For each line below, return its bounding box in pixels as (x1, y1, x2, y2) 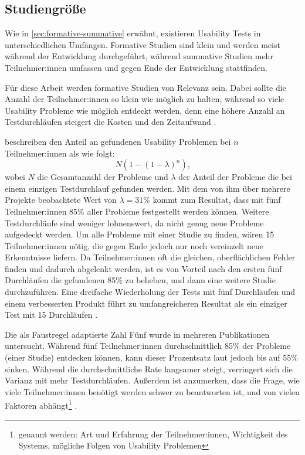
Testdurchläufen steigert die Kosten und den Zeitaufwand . (5, 116, 216, 128)
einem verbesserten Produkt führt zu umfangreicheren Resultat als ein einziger (5, 297, 287, 309)
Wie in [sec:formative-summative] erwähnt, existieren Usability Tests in (5, 27, 261, 39)
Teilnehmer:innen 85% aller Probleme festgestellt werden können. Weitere (5, 205, 269, 217)
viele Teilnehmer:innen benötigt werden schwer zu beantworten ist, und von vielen (5, 385, 300, 398)
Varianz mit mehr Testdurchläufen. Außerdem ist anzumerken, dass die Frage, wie (5, 374, 300, 386)
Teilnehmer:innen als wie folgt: (5, 147, 115, 159)
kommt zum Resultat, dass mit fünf (152, 193, 281, 206)
